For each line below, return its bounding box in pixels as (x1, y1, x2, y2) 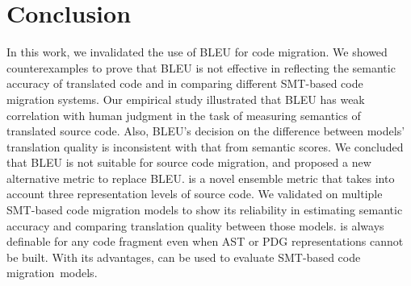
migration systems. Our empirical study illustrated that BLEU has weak (6, 90, 365, 107)
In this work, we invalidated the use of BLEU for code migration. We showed (6, 44, 388, 60)
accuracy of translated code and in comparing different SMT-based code (6, 75, 363, 92)
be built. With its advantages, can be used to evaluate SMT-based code (6, 248, 361, 265)
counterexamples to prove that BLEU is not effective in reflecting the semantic (6, 59, 396, 76)
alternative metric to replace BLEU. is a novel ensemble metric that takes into (6, 169, 395, 186)
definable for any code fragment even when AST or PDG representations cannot (6, 233, 404, 250)
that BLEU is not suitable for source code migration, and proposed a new (6, 154, 371, 171)
